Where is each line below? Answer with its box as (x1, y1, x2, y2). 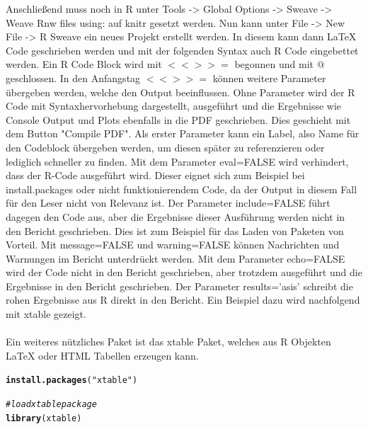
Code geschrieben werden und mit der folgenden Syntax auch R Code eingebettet (6, 42, 359, 57)
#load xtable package (6, 399, 97, 410)
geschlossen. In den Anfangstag (6, 70, 141, 85)
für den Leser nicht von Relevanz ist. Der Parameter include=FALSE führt (6, 195, 330, 210)
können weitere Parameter (212, 70, 326, 85)
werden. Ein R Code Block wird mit (6, 57, 162, 71)
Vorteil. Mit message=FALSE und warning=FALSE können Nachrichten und (6, 237, 340, 252)
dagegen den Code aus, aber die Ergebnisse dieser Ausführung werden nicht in (6, 209, 345, 224)
